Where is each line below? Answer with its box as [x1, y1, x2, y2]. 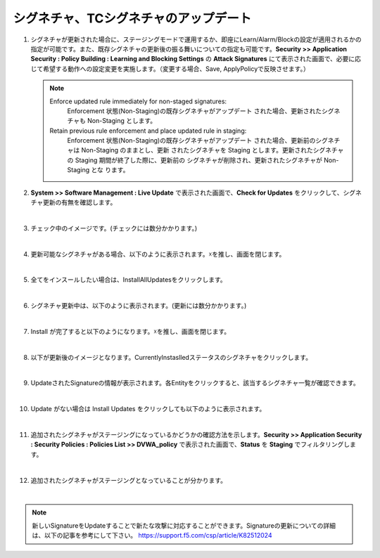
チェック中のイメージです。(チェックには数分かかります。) [30, 223, 198, 232]
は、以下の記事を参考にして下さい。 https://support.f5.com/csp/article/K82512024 [32, 531, 272, 540]
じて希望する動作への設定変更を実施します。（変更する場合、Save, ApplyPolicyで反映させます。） [30, 64, 310, 73]
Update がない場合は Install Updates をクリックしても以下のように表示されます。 [30, 405, 266, 413]
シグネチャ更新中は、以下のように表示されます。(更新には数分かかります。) [30, 301, 247, 310]
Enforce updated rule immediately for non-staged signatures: [49, 97, 227, 105]
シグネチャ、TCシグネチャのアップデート [13, 11, 252, 26]
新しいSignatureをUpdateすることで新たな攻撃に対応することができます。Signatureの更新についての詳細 [32, 521, 336, 530]
